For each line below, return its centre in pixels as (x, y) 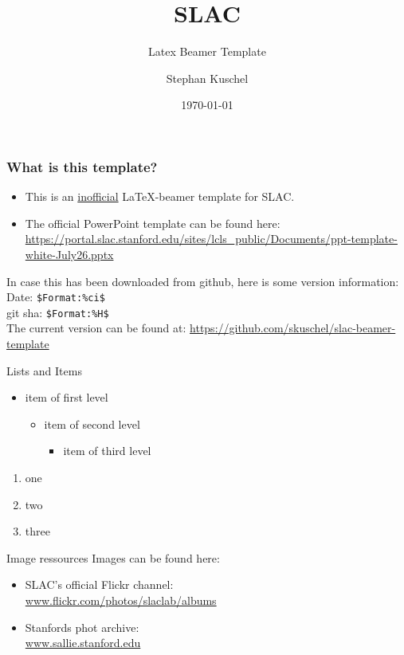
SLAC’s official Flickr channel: (99, 584)
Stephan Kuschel (207, 78)
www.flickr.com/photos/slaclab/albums (121, 600)
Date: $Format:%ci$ (56, 297)
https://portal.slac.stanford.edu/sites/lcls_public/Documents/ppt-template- (211, 239)
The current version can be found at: (96, 328)
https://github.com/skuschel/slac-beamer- (293, 328)
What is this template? (82, 166)
